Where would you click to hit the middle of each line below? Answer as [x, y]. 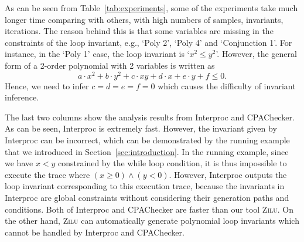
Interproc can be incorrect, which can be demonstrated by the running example [147, 140]
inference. [22, 97]
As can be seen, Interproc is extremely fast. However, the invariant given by [141, 128]
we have [19, 163]
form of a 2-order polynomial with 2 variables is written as [110, 65]
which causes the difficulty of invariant [227, 85]
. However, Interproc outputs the [228, 174]
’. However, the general [256, 54]
